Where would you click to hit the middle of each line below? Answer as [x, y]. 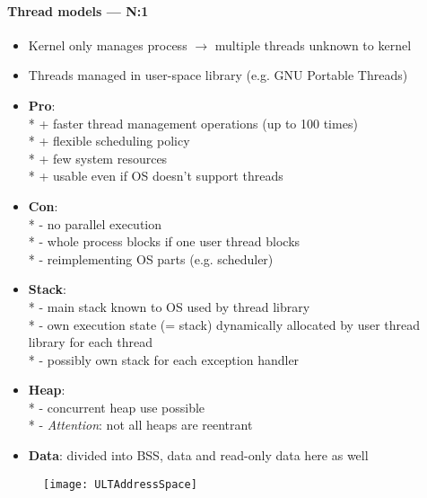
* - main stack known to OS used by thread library [169, 306]
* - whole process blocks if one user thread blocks [164, 241]
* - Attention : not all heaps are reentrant [140, 425]
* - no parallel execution [95, 223]
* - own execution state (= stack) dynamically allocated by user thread [224, 324]
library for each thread [91, 342]
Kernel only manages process [108, 44]
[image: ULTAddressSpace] [120, 484]
